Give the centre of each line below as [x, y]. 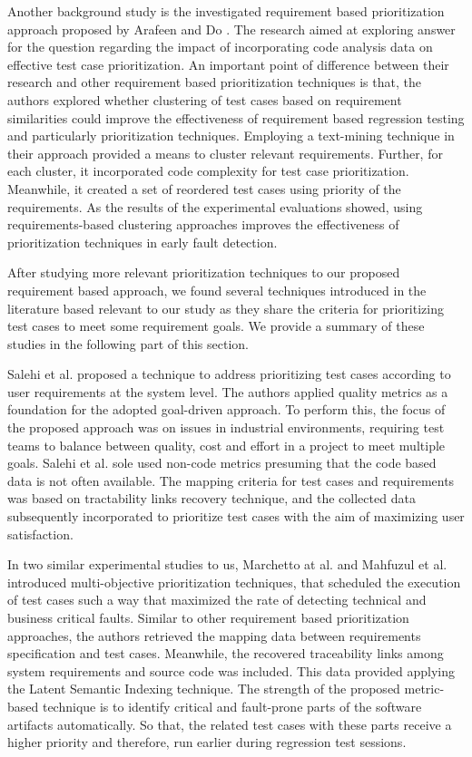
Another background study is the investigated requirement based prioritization [226, 11]
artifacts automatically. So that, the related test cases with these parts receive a [230, 724]
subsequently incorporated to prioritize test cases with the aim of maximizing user [236, 516]
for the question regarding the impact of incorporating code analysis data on [220, 47]
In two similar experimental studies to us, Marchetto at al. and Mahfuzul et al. [227, 564]
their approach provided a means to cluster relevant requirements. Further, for [225, 153]
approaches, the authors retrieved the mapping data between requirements [214, 635]
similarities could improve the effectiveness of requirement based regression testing [236, 117]
